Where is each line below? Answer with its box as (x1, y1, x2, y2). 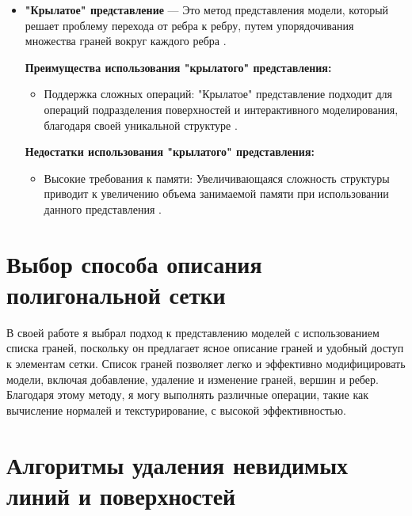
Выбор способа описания (6, 247, 262, 279)
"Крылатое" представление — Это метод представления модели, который (25, 2, 389, 17)
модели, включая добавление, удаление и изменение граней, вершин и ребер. (6, 370, 379, 387)
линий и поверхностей (6, 479, 236, 511)
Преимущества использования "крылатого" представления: (25, 59, 332, 75)
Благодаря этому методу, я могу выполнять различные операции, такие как (6, 386, 368, 403)
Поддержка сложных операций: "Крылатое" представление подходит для (44, 85, 393, 102)
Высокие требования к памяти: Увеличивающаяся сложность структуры (44, 169, 390, 186)
